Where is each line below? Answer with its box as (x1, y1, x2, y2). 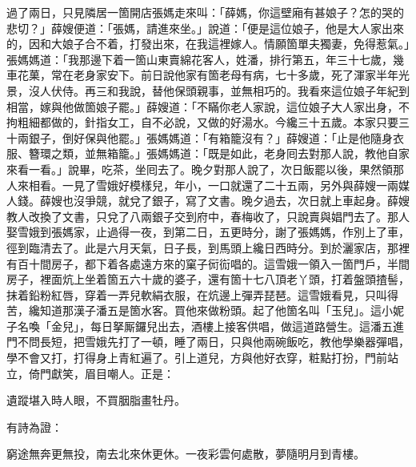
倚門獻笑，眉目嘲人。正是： (28, 364, 174, 381)
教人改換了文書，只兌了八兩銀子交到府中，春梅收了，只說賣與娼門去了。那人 (6, 207, 410, 224)
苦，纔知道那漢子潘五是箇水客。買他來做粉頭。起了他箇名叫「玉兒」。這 (6, 302, 382, 319)
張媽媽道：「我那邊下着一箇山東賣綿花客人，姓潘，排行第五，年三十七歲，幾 (6, 50, 404, 67)
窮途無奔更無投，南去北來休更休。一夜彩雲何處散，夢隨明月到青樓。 (6, 445, 365, 462)
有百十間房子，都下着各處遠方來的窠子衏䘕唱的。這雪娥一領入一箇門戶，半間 (6, 255, 410, 272)
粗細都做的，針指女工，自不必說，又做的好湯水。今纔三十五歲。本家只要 (17, 114, 398, 131)
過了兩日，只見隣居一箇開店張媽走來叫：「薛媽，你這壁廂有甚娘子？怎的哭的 (6, 4, 404, 20)
